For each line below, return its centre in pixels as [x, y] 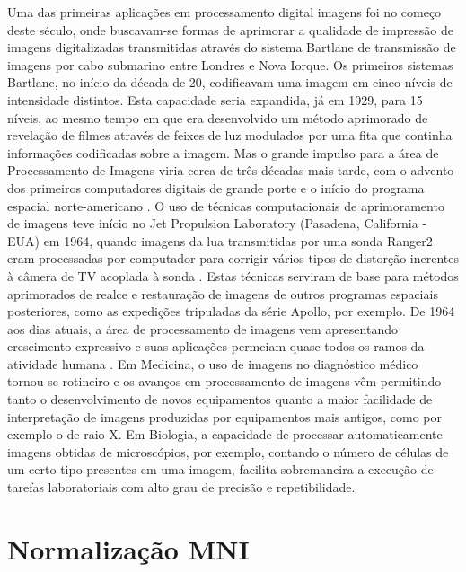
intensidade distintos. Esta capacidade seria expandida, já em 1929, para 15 [215, 99]
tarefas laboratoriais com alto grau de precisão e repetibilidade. [181, 487]
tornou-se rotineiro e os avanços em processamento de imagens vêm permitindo [224, 381]
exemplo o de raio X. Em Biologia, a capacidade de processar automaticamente [225, 434]
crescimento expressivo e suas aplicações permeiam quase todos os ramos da [216, 346]
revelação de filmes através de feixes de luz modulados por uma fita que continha [230, 135]
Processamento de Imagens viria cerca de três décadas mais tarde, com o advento [231, 170]
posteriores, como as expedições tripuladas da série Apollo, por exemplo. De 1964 [231, 311]
